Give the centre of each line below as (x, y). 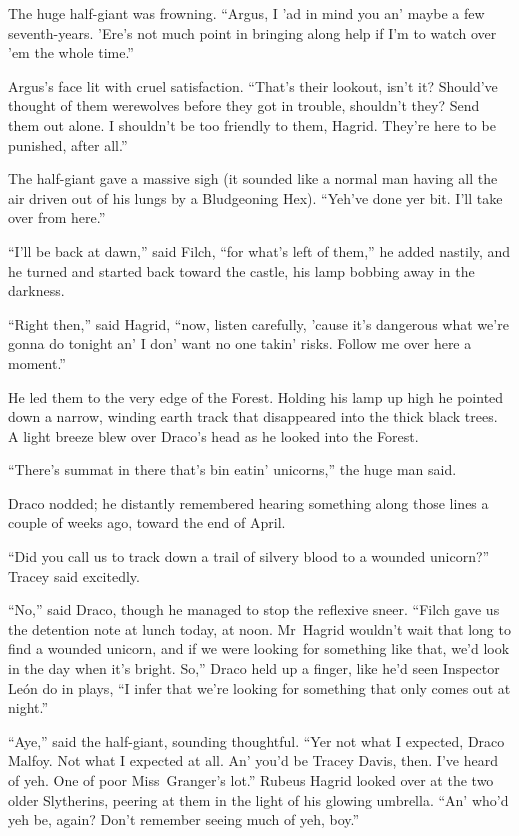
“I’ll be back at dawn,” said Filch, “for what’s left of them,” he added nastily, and (259, 250)
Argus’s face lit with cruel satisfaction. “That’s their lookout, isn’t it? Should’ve (253, 85)
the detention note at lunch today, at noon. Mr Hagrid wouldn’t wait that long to (259, 628)
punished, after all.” (68, 144)
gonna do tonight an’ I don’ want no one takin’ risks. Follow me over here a (240, 343)
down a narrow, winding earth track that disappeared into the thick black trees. (253, 416)
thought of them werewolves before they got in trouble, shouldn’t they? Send (244, 105)
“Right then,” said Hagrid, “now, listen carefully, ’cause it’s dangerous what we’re (258, 323)
